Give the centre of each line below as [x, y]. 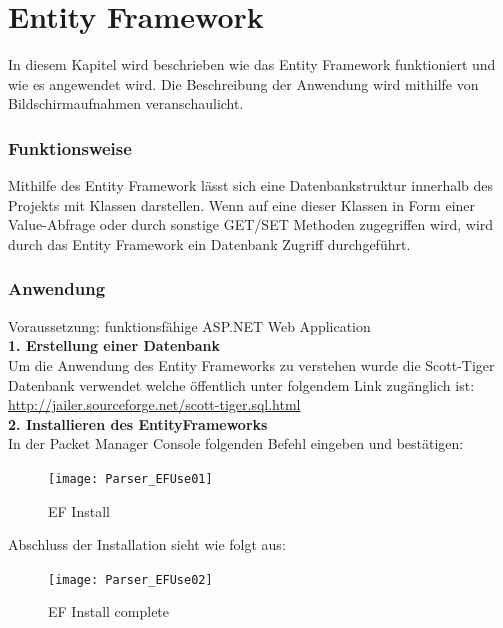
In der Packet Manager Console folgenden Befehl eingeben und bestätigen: [236, 443]
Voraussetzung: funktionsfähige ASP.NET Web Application [189, 325]
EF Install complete [109, 611]
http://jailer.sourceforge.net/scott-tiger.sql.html [154, 404]
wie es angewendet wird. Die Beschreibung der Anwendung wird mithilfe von [243, 83]
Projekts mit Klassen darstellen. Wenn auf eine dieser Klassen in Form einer [242, 204]
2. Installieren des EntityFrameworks [138, 423]
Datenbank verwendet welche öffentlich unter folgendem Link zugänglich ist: [241, 384]
